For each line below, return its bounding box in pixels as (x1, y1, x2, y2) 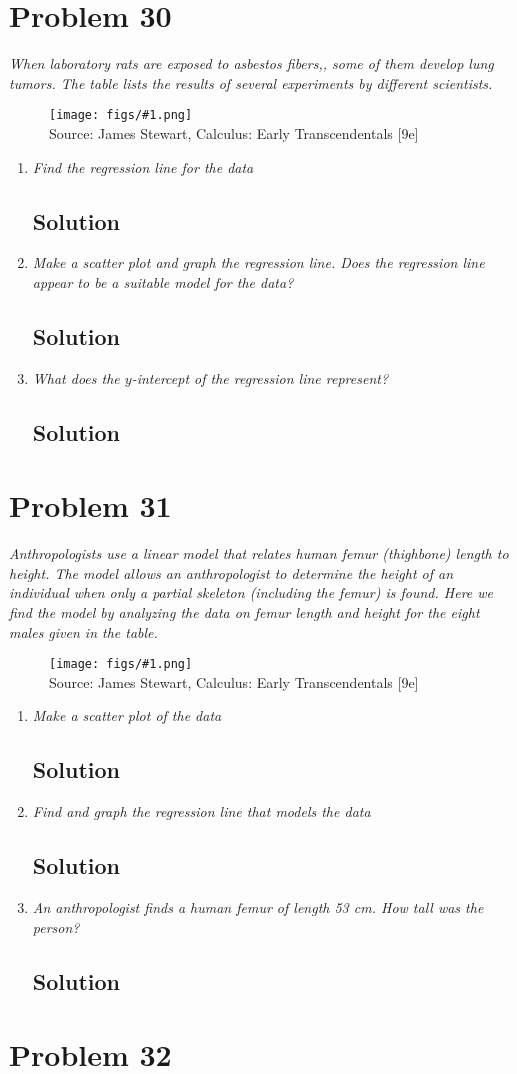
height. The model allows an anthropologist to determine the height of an (9, 562, 454, 583)
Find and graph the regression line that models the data (32, 801, 371, 822)
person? (32, 916, 80, 937)
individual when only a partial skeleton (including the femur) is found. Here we (9, 582, 494, 603)
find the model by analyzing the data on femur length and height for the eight (9, 602, 480, 623)
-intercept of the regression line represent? (131, 367, 389, 388)
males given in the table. (9, 621, 158, 642)
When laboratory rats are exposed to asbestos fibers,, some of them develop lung (9, 53, 494, 74)
